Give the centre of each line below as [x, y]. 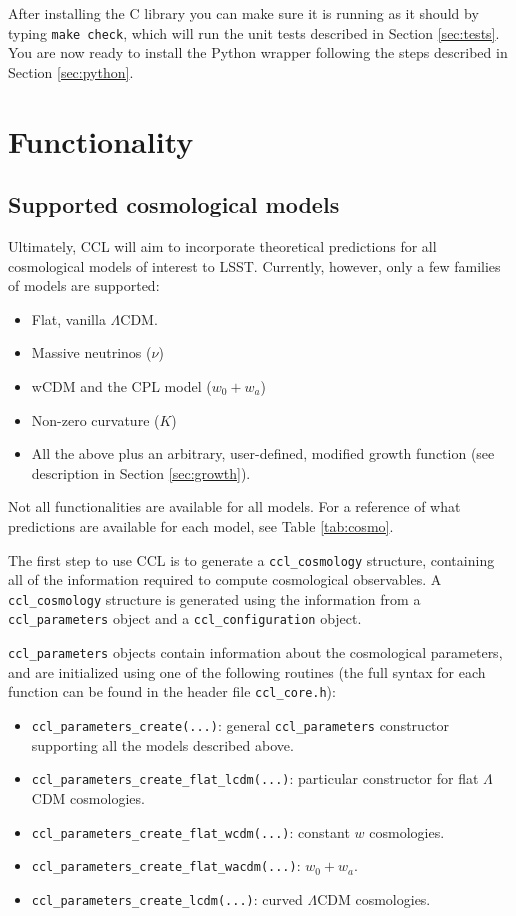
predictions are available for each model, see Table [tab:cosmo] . [201, 525]
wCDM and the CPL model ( [121, 385]
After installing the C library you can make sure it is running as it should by [243, 13]
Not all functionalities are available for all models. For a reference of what [234, 506]
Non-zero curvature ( [95, 419]
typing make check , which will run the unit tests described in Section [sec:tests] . [254, 32]
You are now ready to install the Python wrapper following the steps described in [258, 52]
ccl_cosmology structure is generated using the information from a [214, 598]
